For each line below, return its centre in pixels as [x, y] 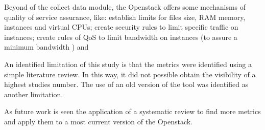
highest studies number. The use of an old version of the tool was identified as [126, 84]
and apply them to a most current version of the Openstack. [99, 121]
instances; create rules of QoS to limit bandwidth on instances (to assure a [121, 37]
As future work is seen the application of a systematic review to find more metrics [132, 111]
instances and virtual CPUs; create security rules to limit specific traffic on [121, 27]
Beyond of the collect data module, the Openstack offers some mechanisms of [125, 7]
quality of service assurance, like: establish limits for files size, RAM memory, [125, 17]
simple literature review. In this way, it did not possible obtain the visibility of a [130, 74]
